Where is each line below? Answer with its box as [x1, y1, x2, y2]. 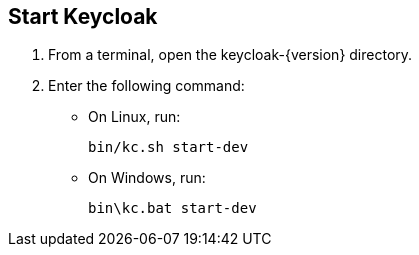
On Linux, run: [88, 108, 181, 126]
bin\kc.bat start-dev [88, 200, 257, 217]
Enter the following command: [48, 77, 245, 95]
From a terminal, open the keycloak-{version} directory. [48, 46, 413, 64]
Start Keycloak [8, 4, 158, 29]
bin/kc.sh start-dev [88, 139, 249, 156]
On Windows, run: [88, 169, 206, 187]
